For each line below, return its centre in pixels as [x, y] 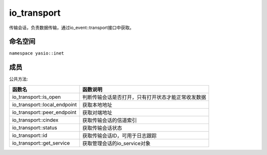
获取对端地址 [97, 112]
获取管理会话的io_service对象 [116, 143]
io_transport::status [35, 127]
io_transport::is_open [37, 97]
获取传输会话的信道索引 [110, 120]
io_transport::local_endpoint [44, 104]
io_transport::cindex [35, 120]
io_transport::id [30, 135]
